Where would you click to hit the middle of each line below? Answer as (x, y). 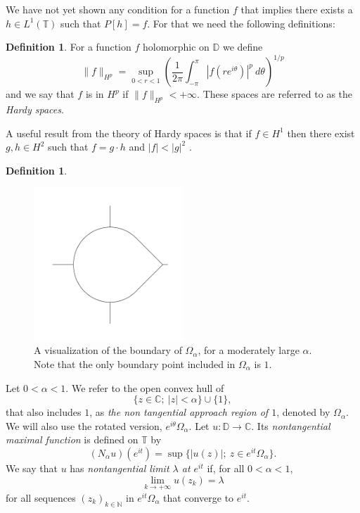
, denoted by (303, 412)
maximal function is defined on (72, 439)
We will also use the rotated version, (84, 425)
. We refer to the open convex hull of (145, 387)
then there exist (321, 133)
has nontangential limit (120, 468)
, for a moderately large (249, 350)
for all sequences (41, 497)
